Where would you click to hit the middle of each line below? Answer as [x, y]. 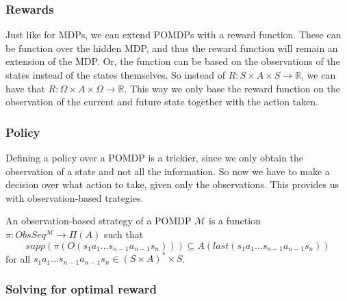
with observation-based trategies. [75, 197]
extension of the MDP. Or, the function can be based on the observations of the [173, 61]
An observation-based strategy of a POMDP [99, 221]
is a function [234, 221]
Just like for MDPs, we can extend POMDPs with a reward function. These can [173, 35]
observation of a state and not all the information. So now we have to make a [168, 171]
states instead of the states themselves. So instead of [116, 75]
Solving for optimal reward [81, 288]
